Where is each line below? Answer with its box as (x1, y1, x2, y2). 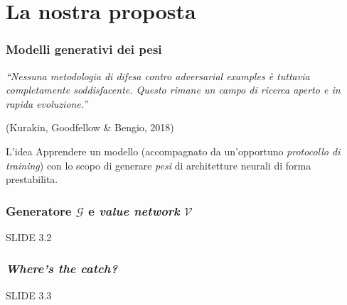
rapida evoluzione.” (6, 96, 88, 111)
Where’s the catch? (6, 260, 118, 277)
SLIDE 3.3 (6, 287, 52, 302)
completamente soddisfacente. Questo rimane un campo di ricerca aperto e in (6, 82, 341, 97)
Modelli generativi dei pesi (6, 40, 162, 58)
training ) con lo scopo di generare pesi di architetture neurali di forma (6, 157, 311, 172)
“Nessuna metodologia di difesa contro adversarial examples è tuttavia (6, 68, 310, 83)
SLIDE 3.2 (6, 229, 52, 244)
